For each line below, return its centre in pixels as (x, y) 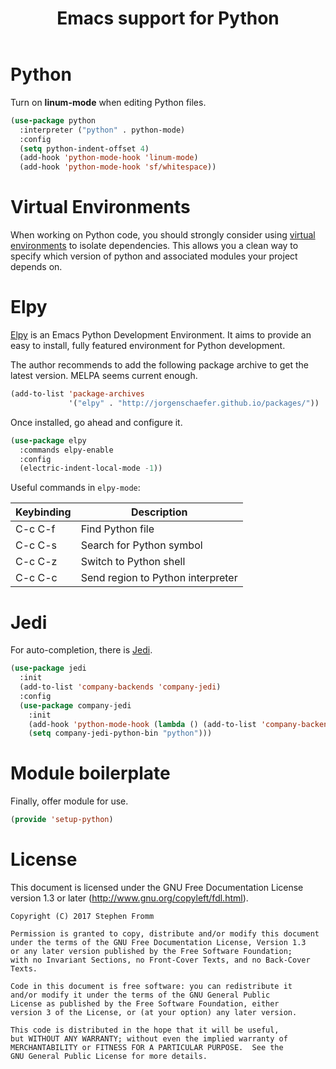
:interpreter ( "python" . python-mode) (102, 130)
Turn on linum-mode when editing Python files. (108, 102)
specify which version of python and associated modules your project (154, 256)
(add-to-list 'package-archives (77, 394)
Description (159, 512)
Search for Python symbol (141, 545)
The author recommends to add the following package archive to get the (159, 365)
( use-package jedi (48, 668)
